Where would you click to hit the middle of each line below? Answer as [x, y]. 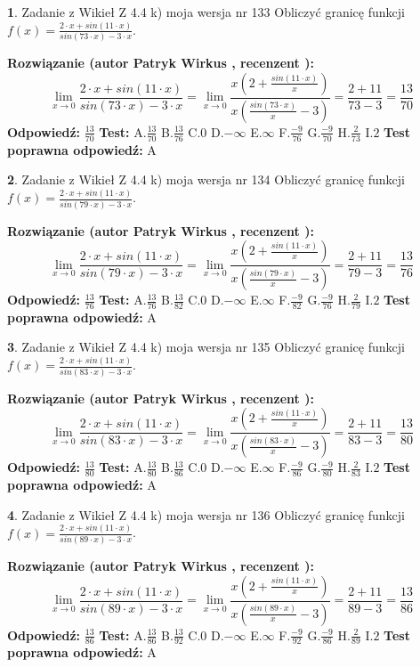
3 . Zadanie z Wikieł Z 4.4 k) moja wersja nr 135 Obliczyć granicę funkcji [206, 347]
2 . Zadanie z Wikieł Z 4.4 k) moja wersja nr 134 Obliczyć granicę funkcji [206, 179]
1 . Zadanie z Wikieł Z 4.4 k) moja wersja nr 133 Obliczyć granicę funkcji [206, 12]
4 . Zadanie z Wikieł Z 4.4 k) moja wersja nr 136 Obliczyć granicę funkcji [206, 514]
